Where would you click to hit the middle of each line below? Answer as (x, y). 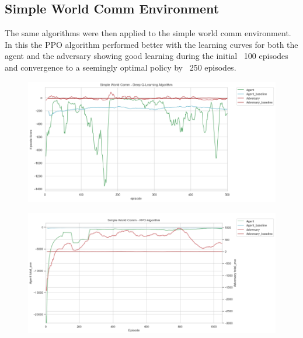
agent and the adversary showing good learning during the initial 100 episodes (147, 56)
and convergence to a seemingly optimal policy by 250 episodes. (121, 67)
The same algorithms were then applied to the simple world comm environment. (148, 33)
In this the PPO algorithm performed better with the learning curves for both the (151, 44)
